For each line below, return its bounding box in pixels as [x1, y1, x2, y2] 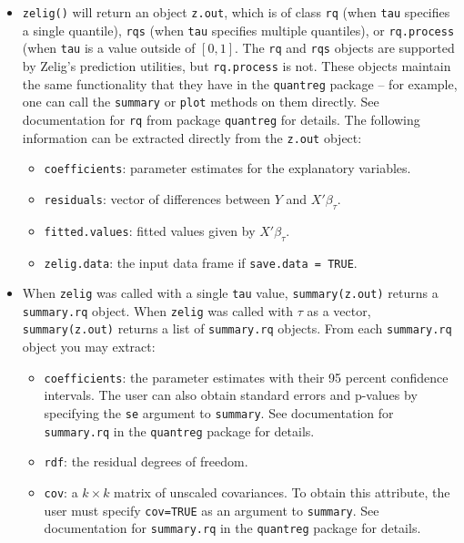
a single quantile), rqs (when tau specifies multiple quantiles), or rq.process [22, 20, 455, 39]
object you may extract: [22, 337, 156, 356]
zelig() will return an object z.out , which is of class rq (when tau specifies [22, 3, 450, 21]
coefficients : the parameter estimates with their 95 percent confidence [44, 367, 449, 386]
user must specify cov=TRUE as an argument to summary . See [44, 500, 379, 519]
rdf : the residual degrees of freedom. [44, 452, 248, 471]
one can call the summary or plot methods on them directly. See [22, 92, 379, 111]
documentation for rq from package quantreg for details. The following [22, 109, 420, 128]
